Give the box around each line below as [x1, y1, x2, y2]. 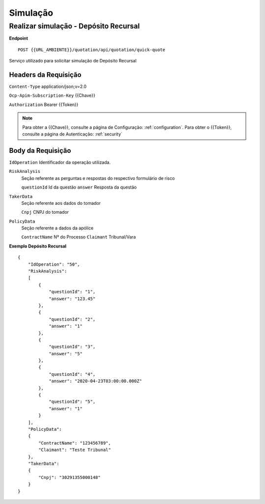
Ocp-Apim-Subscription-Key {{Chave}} [9, 92, 96, 98]
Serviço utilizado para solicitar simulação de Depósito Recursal [9, 58, 137, 64]
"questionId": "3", [49, 344, 96, 350]
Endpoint [9, 35, 28, 41]
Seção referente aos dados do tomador [21, 200, 101, 206]
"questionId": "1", [49, 289, 96, 295]
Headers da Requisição [9, 70, 82, 79]
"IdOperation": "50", [27, 261, 80, 267]
